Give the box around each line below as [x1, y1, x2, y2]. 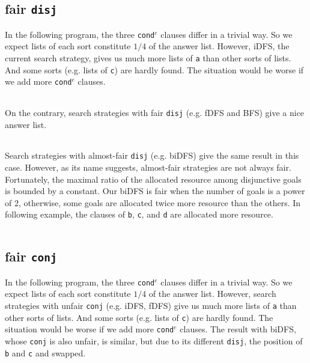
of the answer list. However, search [148, 287, 276, 300]
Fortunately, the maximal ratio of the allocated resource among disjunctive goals [5, 172, 302, 185]
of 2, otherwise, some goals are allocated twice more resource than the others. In [5, 196, 301, 209]
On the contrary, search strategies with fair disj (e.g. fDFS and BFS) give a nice [5, 106, 305, 118]
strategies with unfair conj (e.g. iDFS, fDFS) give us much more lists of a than [5, 299, 297, 311]
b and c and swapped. [5, 346, 86, 359]
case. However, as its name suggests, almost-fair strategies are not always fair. [5, 160, 291, 173]
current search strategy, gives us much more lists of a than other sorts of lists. [5, 52, 291, 64]
